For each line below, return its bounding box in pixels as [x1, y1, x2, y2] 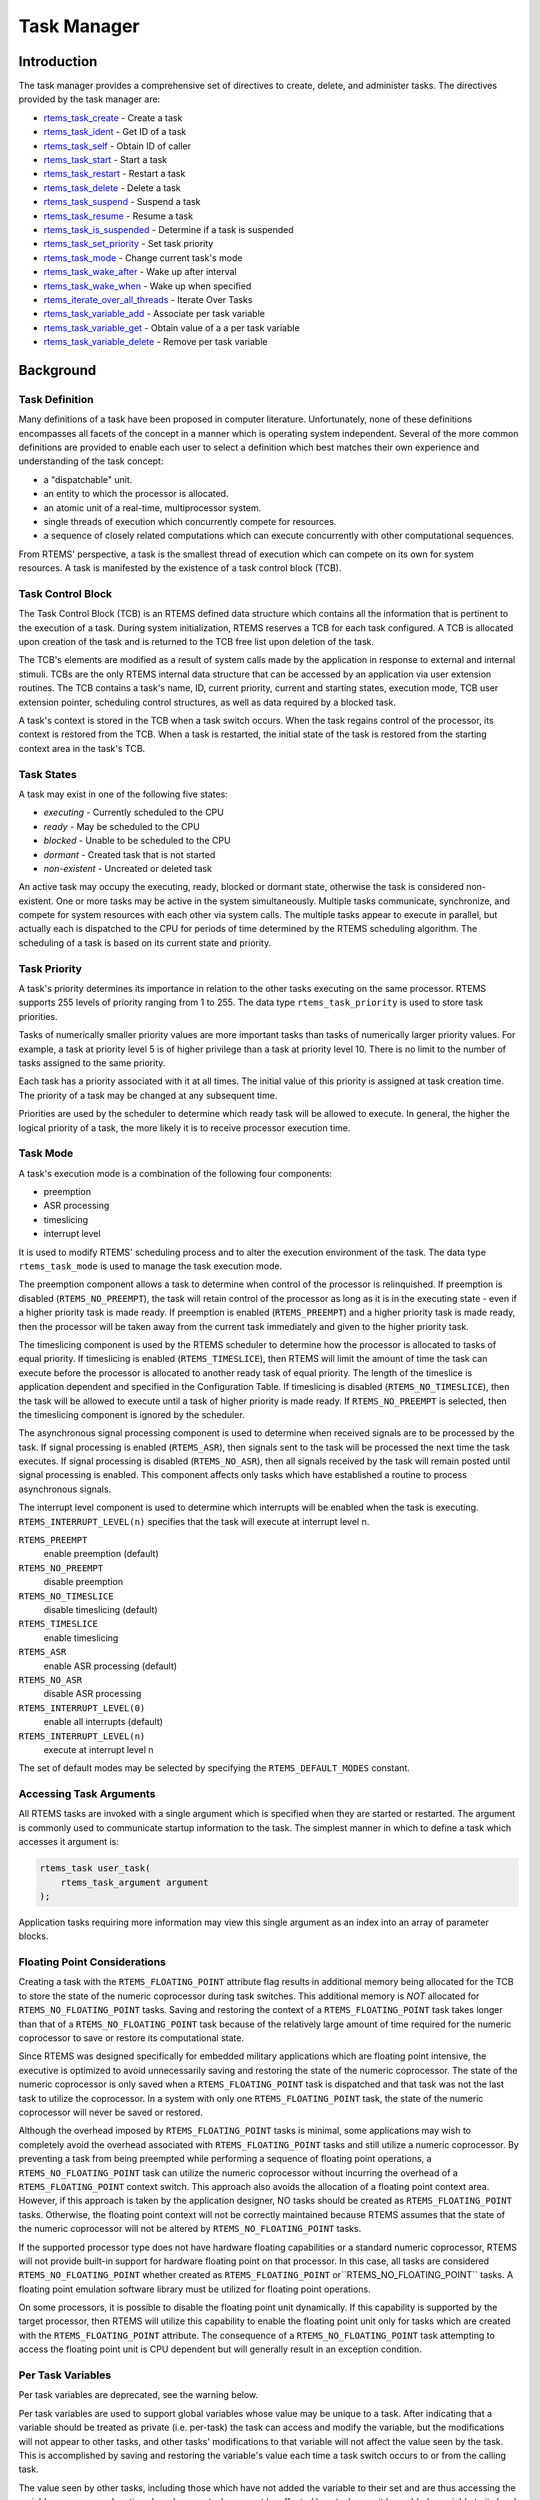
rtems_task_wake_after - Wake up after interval [43, 266, 237, 278]
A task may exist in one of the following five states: [18, 788, 229, 800]
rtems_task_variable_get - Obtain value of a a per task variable [43, 321, 300, 334]
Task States [18, 767, 77, 781]
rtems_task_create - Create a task [43, 111, 183, 124]
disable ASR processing [43, 1688, 142, 1700]
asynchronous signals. [18, 1483, 112, 1495]
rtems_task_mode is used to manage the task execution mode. [18, 1260, 283, 1272]
